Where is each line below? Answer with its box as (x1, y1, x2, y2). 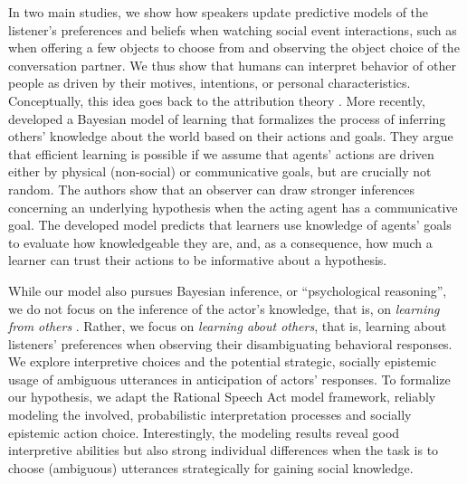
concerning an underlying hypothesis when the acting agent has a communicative (8, 197, 458, 216)
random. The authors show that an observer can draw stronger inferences (8, 179, 415, 198)
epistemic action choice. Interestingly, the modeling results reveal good (8, 422, 400, 441)
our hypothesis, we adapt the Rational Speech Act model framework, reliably (8, 387, 436, 406)
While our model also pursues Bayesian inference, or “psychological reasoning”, (8, 280, 447, 299)
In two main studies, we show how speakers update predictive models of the (8, 3, 429, 21)
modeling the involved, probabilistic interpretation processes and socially (8, 405, 412, 424)
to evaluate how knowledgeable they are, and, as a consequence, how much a (8, 233, 433, 251)
